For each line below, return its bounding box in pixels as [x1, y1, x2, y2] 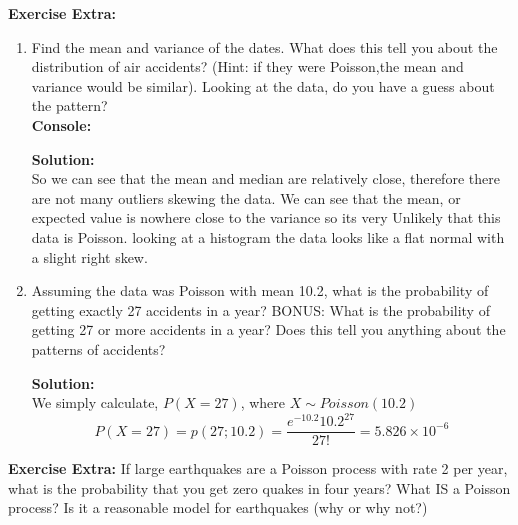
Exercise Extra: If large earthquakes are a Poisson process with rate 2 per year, [8, 458, 508, 479]
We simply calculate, [31, 392, 159, 413]
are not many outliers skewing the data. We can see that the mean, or [31, 187, 461, 208]
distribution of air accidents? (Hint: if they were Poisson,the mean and [31, 56, 464, 77]
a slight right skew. [31, 246, 148, 267]
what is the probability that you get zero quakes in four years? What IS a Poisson [8, 477, 511, 498]
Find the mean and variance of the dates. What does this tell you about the [31, 36, 498, 57]
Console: [31, 114, 92, 135]
